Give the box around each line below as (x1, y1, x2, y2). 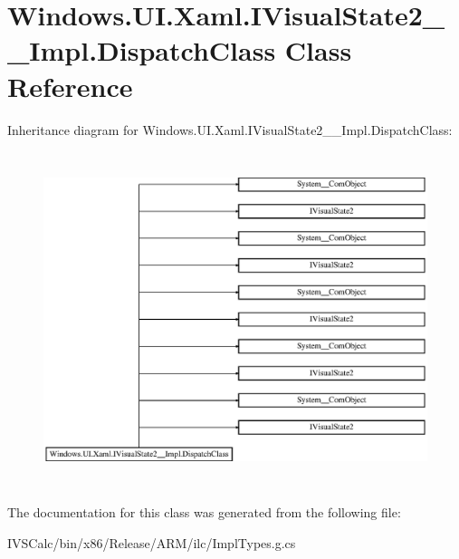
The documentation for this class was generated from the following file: (7, 503, 401, 522)
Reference (7, 67, 133, 104)
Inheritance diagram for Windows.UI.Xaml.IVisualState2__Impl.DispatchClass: (7, 120, 453, 139)
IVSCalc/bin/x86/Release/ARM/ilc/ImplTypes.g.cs (7, 534, 296, 552)
